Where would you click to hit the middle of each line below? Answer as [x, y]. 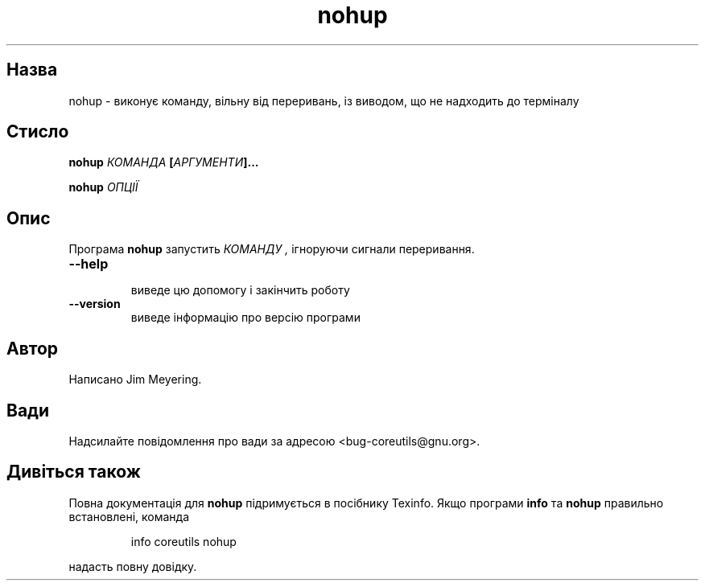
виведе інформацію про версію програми [245, 318]
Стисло [38, 132]
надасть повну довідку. [133, 566]
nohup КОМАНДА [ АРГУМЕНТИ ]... [164, 162]
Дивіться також [74, 472]
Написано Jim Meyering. [135, 380]
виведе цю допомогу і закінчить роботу [240, 290]
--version [95, 304]
